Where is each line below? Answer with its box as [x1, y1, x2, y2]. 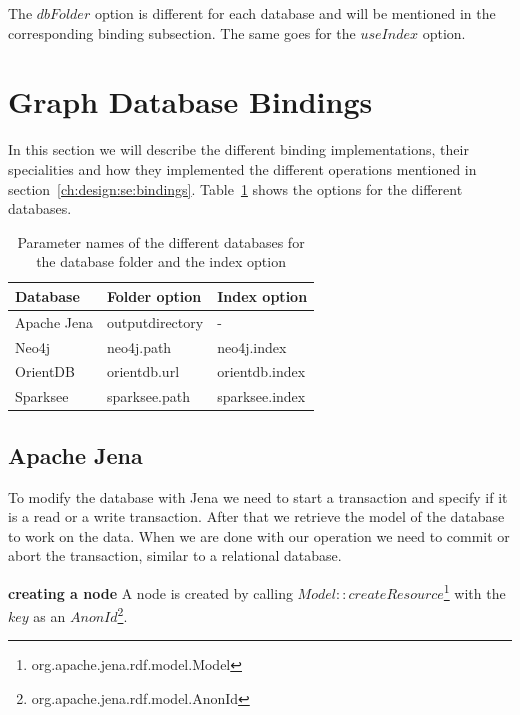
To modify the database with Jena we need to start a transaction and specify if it [8, 486, 508, 507]
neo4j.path [106, 336, 172, 357]
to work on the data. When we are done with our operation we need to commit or [8, 525, 510, 546]
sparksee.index [217, 386, 306, 407]
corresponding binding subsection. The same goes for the [8, 22, 356, 43]
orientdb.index [217, 361, 306, 382]
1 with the [443, 579, 506, 603]
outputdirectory [106, 311, 204, 332]
